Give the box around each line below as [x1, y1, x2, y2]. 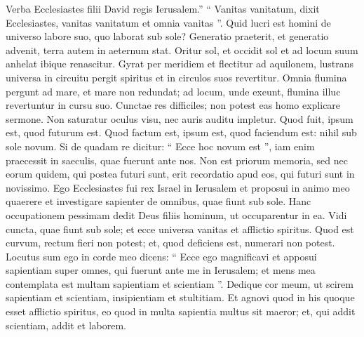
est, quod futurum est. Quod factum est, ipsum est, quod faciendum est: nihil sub [6, 125, 357, 140]
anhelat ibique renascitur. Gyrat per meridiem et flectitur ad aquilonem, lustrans [6, 56, 354, 71]
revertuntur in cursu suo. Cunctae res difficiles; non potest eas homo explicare [6, 98, 341, 112]
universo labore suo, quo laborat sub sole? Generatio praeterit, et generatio [6, 29, 329, 44]
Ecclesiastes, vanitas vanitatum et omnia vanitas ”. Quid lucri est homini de [6, 15, 331, 29]
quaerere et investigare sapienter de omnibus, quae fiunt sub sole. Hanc [6, 194, 311, 209]
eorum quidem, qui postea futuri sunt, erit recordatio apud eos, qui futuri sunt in [6, 166, 355, 181]
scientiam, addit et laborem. [6, 317, 127, 332]
